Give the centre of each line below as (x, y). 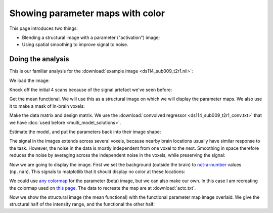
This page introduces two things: (44, 28)
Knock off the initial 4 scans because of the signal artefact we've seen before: (91, 90)
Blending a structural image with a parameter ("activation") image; (91, 37)
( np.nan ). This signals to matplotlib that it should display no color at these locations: (97, 172)
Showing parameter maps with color (87, 13)
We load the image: (30, 80)
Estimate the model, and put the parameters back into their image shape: (85, 132)
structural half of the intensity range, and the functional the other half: (82, 204)
